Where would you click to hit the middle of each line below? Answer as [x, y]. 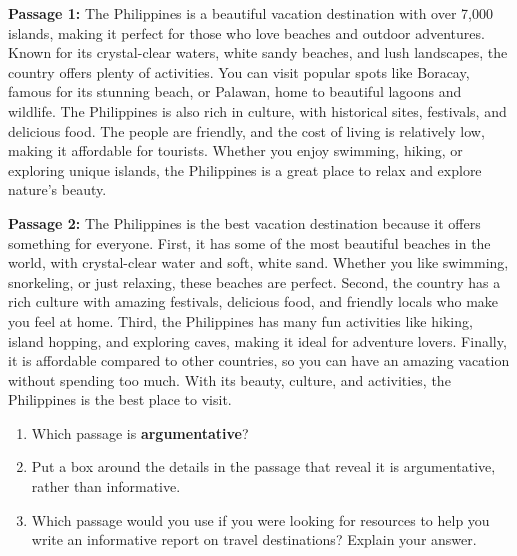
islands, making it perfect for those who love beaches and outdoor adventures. [246, 32]
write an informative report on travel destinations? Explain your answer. [254, 539]
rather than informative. [106, 486]
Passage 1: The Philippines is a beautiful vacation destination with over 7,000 [250, 13]
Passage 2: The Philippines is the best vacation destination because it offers [244, 222]
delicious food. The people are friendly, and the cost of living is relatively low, [246, 130]
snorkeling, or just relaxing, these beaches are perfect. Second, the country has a [254, 281]
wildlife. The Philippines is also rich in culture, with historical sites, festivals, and [257, 110]
